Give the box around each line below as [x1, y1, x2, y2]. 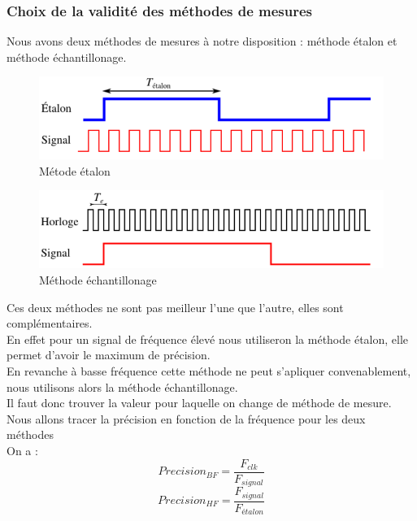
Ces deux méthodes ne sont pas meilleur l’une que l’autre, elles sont [7, 298, 344, 315]
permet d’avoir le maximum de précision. [7, 346, 211, 363]
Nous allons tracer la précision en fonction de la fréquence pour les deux [7, 410, 366, 427]
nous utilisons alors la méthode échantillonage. [7, 378, 238, 395]
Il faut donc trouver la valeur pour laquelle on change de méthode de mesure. [7, 394, 392, 411]
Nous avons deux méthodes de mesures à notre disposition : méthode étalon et [7, 33, 397, 50]
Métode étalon [39, 162, 111, 179]
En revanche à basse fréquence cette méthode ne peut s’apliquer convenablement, [7, 363, 411, 380]
